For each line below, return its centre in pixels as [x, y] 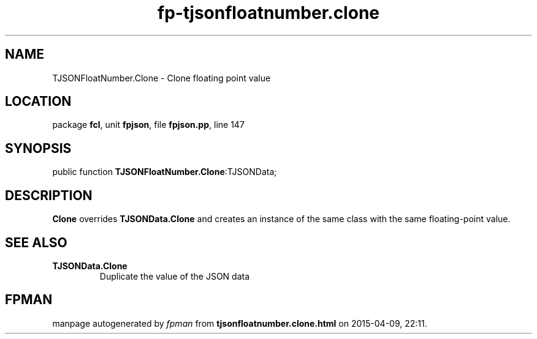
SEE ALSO [36, 242]
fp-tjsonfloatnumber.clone [268, 13]
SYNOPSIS [38, 148]
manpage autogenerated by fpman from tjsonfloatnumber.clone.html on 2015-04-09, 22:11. [240, 323]
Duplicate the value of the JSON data [175, 276]
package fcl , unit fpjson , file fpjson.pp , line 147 [148, 125]
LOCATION [38, 102]
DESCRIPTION [49, 195]
